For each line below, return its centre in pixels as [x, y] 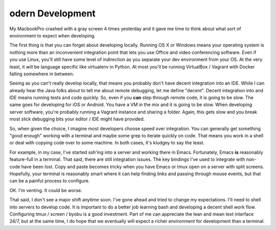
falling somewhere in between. [42, 74]
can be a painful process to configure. [50, 181]
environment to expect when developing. [52, 35]
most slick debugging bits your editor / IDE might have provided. [77, 119]
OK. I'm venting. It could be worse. [46, 190]
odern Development [52, 13]
